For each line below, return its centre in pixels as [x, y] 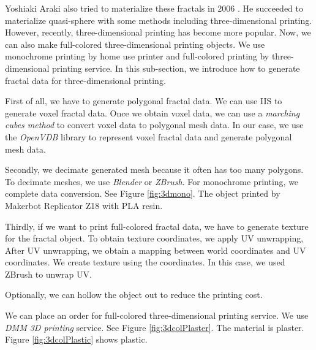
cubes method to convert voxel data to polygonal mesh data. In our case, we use [154, 125]
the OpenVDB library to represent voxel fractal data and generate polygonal [149, 136]
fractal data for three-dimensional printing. [85, 80]
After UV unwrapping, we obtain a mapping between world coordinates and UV [156, 250]
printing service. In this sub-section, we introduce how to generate [176, 68]
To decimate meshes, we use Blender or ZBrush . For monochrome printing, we [152, 181]
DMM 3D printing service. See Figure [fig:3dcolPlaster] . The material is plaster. [155, 327]
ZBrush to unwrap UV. [48, 274]
